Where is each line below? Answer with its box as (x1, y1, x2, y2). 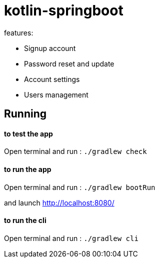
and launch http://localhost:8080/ (4, 198, 114, 207)
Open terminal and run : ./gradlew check (4, 147, 147, 156)
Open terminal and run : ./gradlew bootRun (4, 182, 155, 191)
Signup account (24, 43, 76, 52)
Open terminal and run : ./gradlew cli (4, 233, 138, 242)
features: (4, 28, 33, 37)
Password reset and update (24, 59, 114, 68)
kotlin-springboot (4, 2, 123, 19)
